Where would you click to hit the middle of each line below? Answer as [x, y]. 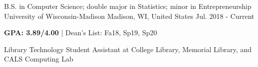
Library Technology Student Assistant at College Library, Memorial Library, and [128, 49]
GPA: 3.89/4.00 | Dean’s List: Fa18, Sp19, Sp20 [80, 33]
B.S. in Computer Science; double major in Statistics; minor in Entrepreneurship [128, 6]
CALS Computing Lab [39, 59]
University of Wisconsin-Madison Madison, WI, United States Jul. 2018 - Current [129, 16]
